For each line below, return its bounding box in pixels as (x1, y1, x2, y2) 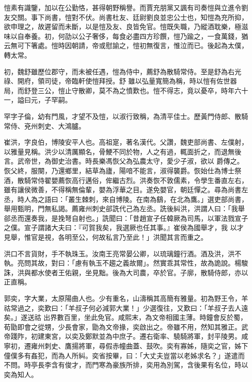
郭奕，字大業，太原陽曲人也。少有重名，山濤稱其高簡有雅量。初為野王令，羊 (4, 293, 248, 303)
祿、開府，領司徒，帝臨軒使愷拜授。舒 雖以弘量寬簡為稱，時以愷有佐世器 (4, 76, 237, 86)
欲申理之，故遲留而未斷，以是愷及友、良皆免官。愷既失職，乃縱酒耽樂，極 (4, 21, 241, 32)
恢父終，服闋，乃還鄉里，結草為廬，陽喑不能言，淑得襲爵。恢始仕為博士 (4, 165, 235, 175)
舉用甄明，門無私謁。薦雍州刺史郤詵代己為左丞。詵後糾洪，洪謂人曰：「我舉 (4, 203, 245, 214)
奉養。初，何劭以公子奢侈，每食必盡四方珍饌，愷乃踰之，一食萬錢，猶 (24, 31, 248, 41)
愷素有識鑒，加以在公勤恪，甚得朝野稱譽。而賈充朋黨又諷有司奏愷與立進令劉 (4, 2, 248, 12)
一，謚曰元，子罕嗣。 (4, 95, 72, 105)
